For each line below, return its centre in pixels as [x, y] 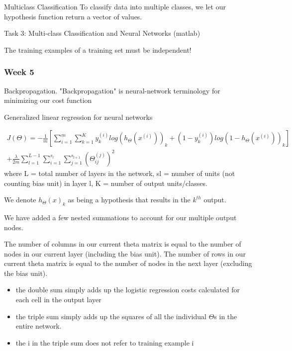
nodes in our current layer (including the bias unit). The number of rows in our [125, 253]
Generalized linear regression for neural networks [78, 117]
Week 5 [19, 72]
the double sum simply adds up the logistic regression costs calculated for [128, 290]
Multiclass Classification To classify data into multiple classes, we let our [115, 6]
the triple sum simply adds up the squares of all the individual [111, 316]
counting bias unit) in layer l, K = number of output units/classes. [106, 183]
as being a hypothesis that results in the [129, 200]
